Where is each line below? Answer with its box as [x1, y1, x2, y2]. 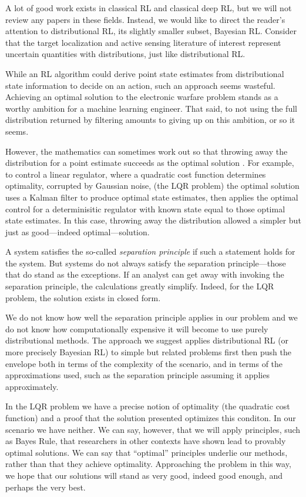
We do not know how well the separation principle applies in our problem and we [5, 311, 298, 323]
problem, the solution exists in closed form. [5, 291, 161, 303]
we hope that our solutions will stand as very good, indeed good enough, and [5, 469, 283, 481]
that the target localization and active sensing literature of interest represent [5, 36, 281, 48]
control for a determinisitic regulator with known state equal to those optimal [5, 202, 285, 215]
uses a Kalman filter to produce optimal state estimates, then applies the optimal [5, 191, 298, 203]
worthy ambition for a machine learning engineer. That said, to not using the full [5, 102, 297, 114]
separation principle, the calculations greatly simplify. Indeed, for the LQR [5, 280, 274, 292]
